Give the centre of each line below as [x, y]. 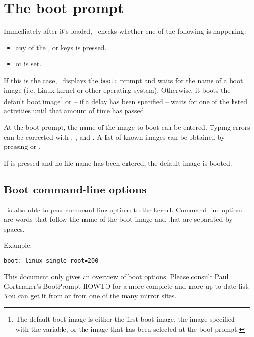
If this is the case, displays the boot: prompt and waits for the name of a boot [124, 80]
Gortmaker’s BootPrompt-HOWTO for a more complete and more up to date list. [127, 286]
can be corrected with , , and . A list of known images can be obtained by [115, 137]
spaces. [14, 228]
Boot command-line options [75, 189]
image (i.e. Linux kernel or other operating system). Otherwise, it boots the [117, 90]
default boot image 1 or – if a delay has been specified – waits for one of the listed [126, 100]
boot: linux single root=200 [51, 261]
